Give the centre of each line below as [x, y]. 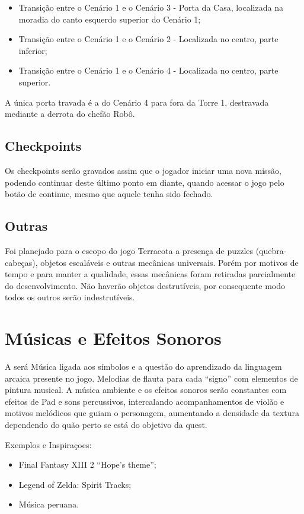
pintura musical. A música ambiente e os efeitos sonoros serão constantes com [146, 390]
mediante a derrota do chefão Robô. [70, 114]
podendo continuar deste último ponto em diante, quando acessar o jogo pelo [145, 182]
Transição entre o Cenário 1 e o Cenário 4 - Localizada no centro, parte [148, 70]
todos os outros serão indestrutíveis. [70, 297]
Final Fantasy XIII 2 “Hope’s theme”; [87, 464]
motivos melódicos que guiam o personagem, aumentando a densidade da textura [152, 413]
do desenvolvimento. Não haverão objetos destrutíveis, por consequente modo [145, 285]
